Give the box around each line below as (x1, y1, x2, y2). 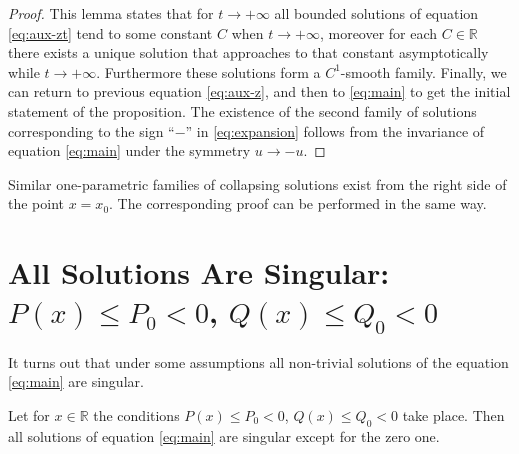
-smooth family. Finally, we (340, 61, 507, 82)
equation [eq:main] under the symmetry (8, 140, 251, 161)
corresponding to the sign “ (8, 120, 175, 141)
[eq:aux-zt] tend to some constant (8, 22, 213, 43)
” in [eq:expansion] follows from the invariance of (185, 120, 485, 141)
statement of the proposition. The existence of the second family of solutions (8, 100, 477, 121)
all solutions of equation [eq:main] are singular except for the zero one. (8, 425, 440, 446)
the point (8, 193, 65, 214)
